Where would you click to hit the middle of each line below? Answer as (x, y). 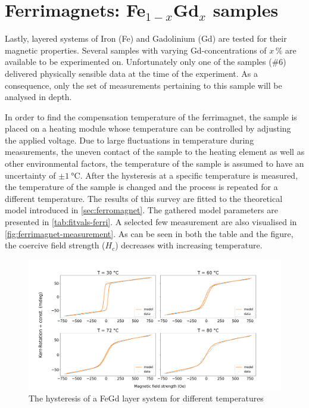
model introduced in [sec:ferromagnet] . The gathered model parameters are (141, 210)
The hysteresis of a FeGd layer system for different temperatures (146, 398)
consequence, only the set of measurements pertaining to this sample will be (143, 85)
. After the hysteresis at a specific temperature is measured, (189, 175)
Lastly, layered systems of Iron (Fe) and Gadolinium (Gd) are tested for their (146, 38)
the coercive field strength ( (55, 245)
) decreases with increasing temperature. (189, 245)
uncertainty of (30, 175)
